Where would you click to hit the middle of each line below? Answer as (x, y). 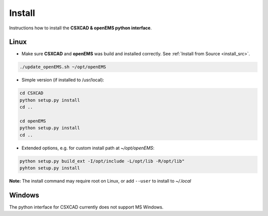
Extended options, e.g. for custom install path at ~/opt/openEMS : (88, 148)
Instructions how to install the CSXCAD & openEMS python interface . (80, 28)
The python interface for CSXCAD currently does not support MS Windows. (86, 207)
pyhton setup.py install (50, 168)
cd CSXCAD (32, 93)
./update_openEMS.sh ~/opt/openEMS (63, 67)
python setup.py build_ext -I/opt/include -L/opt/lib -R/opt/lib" (102, 161)
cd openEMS (33, 121)
